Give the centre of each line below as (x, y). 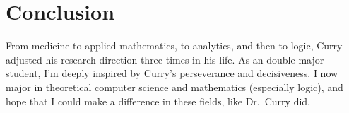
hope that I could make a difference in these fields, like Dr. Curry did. (158, 101)
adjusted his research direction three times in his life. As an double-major (165, 59)
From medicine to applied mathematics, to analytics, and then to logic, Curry (174, 46)
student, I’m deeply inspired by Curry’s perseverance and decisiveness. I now (172, 73)
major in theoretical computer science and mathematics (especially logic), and (174, 87)
